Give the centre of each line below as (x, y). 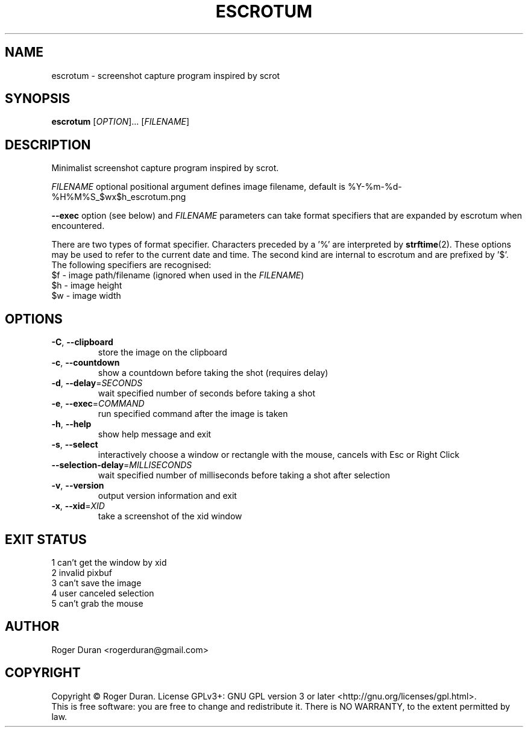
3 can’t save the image (96, 583)
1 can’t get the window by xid (109, 562)
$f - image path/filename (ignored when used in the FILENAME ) (178, 275)
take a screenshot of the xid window (170, 516)
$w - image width (86, 296)
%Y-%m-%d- (375, 187)
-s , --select (75, 445)
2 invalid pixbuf (82, 572)
